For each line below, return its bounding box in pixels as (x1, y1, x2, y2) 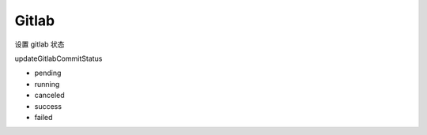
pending (34, 68, 62, 78)
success (34, 101, 62, 111)
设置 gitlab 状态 (14, 39, 65, 49)
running (34, 79, 60, 88)
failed (34, 112, 53, 122)
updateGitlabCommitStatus (14, 54, 103, 63)
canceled (34, 91, 65, 100)
